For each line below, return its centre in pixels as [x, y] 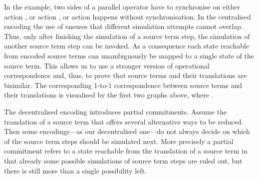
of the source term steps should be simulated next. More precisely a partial [119, 141]
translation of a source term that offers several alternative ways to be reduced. [124, 121]
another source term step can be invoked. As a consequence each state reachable [127, 46]
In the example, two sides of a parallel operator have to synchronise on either [122, 6]
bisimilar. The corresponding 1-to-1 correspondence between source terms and [123, 85]
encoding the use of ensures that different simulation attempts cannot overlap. [124, 26]
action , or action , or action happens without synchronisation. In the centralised [128, 16]
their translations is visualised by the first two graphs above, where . [109, 95]
